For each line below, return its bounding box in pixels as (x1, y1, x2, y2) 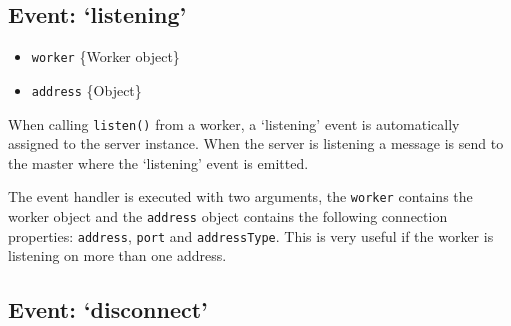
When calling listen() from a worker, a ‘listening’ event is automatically (8, 113, 460, 134)
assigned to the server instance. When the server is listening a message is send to (8, 133, 504, 154)
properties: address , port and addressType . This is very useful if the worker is (8, 225, 494, 246)
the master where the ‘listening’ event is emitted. (8, 152, 309, 173)
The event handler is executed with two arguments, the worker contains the (8, 186, 473, 207)
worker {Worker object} (31, 46, 180, 67)
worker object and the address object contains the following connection (8, 206, 448, 227)
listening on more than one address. (8, 245, 227, 266)
